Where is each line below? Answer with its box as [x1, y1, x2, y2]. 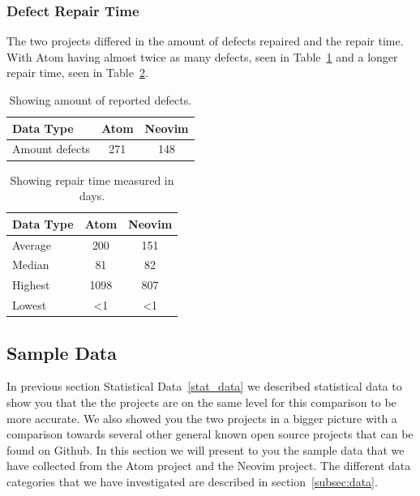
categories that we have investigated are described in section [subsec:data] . [6, 472, 378, 490]
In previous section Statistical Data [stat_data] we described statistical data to [6, 378, 402, 395]
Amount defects [12, 140, 91, 157]
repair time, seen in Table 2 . [6, 64, 148, 81]
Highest [12, 276, 50, 293]
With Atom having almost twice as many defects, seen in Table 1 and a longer [6, 48, 398, 65]
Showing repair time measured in [10, 171, 174, 188]
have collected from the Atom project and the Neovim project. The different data [6, 457, 411, 474]
